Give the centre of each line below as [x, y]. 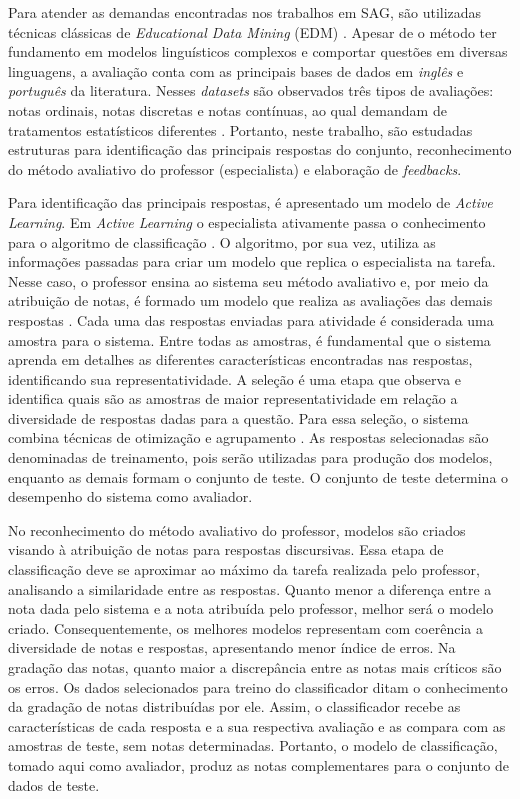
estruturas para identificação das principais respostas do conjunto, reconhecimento [260, 149]
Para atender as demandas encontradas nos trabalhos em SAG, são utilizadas [245, 12]
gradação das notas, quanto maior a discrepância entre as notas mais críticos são [255, 667]
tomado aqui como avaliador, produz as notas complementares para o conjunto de [258, 764]
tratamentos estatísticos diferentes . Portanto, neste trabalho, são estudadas [240, 129]
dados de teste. [54, 784]
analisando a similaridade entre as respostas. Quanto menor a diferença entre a [250, 588]
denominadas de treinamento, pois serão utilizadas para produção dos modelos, [250, 457]
